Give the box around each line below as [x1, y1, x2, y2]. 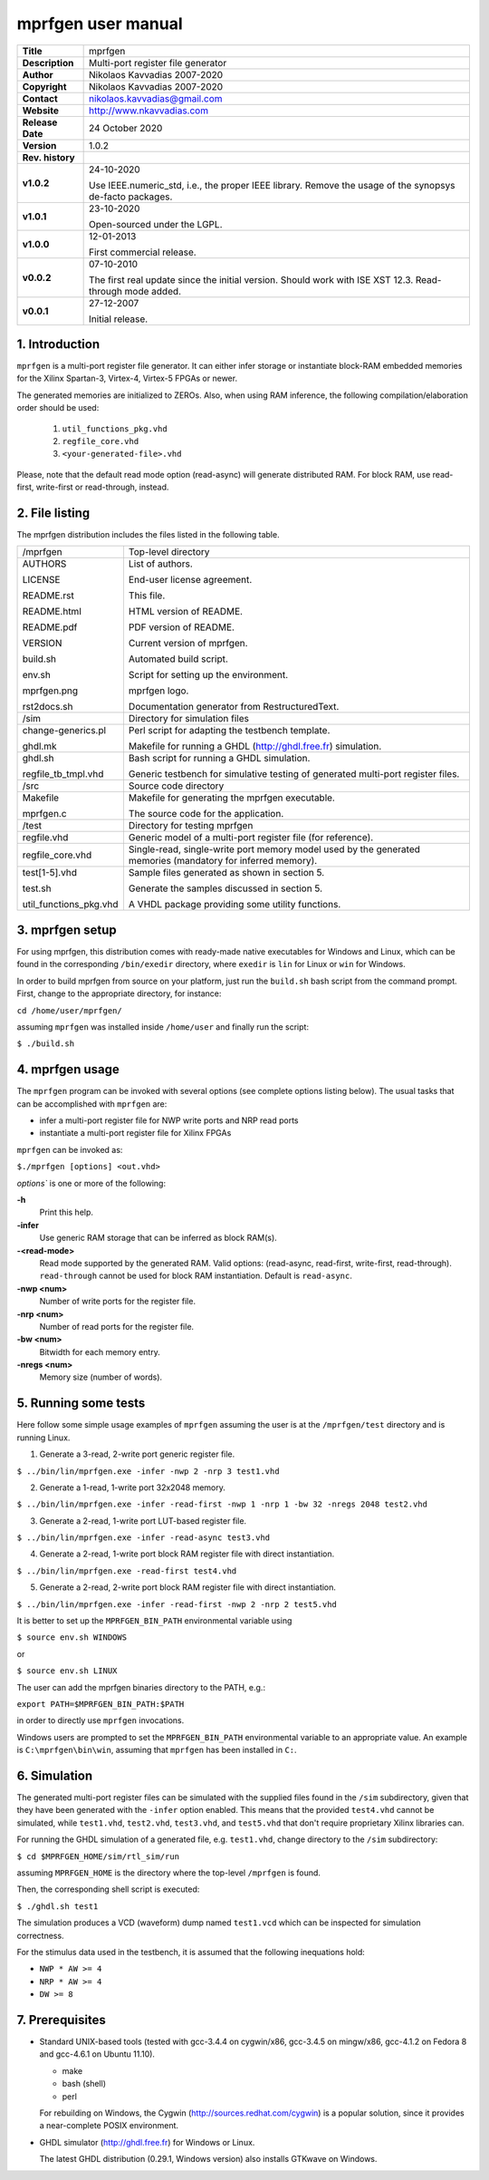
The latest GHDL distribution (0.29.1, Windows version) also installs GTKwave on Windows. [39, 2154, 378, 2165]
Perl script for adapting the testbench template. [128, 724, 331, 737]
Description [22, 56, 74, 69]
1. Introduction [16, 336, 100, 352]
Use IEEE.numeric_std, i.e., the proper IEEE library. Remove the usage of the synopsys [89, 179, 455, 191]
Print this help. [39, 1206, 94, 1218]
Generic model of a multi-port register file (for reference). [128, 831, 374, 844]
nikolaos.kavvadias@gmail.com [89, 92, 223, 104]
